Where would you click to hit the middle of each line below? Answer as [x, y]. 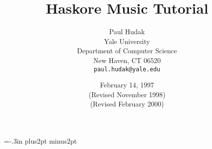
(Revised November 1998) [127, 94]
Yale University [127, 41]
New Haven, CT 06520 [127, 60]
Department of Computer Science [127, 51]
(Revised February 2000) [127, 104]
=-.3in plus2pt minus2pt [41, 140]
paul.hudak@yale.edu [127, 69]
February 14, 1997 [127, 85]
